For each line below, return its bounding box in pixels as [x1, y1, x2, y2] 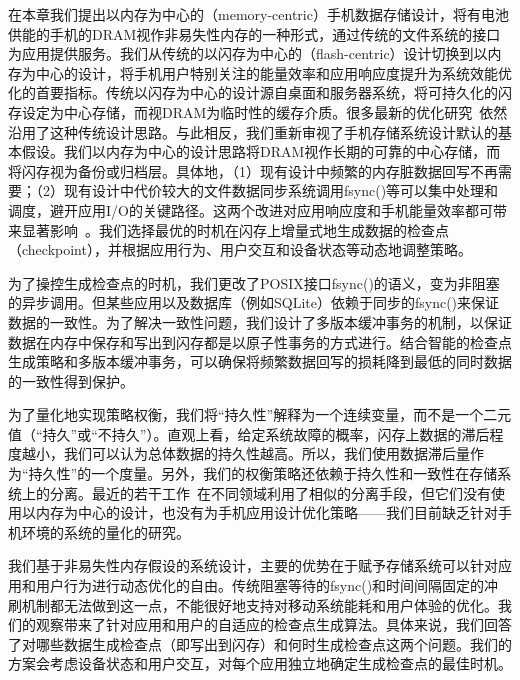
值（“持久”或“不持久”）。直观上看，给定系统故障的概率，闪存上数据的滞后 [8, 423, 490, 444]
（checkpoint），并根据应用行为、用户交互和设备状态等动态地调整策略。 [8, 239, 472, 260]
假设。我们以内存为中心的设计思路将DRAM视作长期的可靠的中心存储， [21, 141, 487, 162]
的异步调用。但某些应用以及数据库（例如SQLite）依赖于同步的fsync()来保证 [8, 292, 500, 313]
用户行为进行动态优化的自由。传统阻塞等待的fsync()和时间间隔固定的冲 [35, 575, 499, 596]
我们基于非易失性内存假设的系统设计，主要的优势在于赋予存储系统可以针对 [8, 555, 498, 576]
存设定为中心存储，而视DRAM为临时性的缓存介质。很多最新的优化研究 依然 [8, 101, 508, 122]
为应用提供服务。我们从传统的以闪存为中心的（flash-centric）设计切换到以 [8, 43, 488, 64]
